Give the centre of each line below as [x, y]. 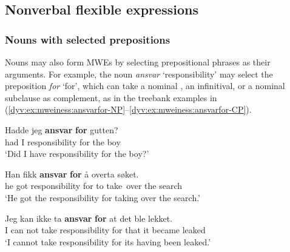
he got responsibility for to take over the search [94, 186]
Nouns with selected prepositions [88, 39]
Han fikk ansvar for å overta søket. [72, 174]
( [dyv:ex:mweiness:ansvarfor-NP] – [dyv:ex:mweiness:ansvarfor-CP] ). [128, 109]
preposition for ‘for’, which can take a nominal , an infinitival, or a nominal [145, 86]
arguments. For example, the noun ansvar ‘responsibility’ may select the [139, 74]
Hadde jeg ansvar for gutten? [62, 129]
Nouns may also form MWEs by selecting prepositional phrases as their [138, 62]
